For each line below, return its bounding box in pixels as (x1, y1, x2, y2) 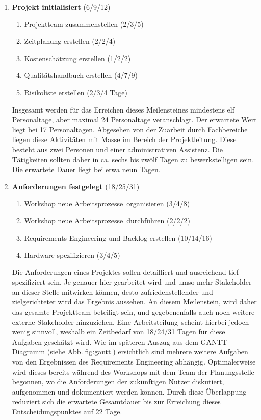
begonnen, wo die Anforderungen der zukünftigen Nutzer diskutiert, (12, 376, 224, 387)
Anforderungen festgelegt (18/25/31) (12, 181, 140, 191)
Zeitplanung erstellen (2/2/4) (24, 36, 116, 46)
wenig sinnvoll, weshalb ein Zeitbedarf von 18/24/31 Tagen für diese (12, 326, 225, 337)
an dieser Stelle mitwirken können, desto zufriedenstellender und (12, 286, 213, 297)
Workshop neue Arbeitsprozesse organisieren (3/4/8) (24, 198, 190, 209)
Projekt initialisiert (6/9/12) (12, 2, 111, 12)
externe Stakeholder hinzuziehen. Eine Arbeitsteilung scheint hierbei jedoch (12, 316, 249, 327)
